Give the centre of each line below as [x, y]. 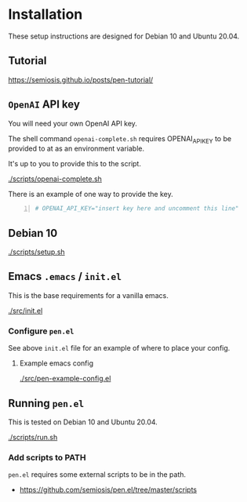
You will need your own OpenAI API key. [73, 123]
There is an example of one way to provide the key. [91, 195]
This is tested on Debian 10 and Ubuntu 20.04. [83, 422]
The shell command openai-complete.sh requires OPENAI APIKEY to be [120, 139]
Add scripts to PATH [47, 457]
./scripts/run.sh [33, 437]
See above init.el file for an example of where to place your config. [119, 348]
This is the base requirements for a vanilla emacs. [88, 295]
